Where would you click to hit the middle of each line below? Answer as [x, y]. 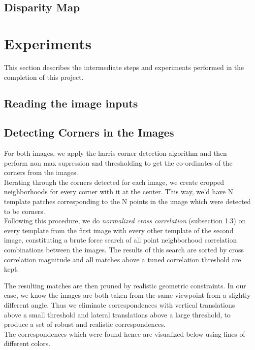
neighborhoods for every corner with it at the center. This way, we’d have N [119, 192]
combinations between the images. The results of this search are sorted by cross [124, 250]
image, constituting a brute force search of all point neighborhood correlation [120, 240]
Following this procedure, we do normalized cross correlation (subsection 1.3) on [125, 221]
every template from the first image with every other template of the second [119, 230]
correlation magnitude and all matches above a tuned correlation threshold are [123, 259]
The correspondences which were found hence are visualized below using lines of [125, 333]
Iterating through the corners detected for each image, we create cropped [114, 182]
